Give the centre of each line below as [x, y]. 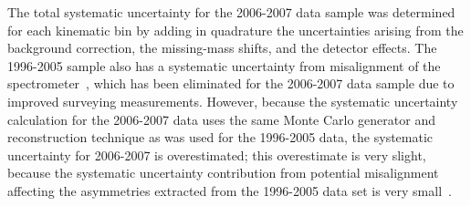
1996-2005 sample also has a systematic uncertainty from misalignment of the [224, 65]
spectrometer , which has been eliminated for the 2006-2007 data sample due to [231, 83]
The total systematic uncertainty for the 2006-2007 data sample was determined [231, 12]
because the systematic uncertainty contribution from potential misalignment [223, 173]
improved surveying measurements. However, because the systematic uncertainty [233, 101]
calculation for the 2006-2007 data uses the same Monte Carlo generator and [221, 119]
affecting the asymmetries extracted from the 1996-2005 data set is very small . [230, 190]
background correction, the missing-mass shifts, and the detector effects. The [222, 48]
